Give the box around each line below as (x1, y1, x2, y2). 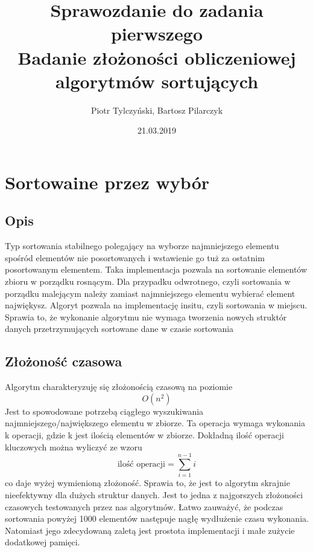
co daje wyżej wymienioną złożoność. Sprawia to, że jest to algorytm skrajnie (5, 476, 290, 489)
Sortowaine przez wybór (5, 169, 209, 194)
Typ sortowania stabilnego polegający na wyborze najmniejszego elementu (5, 239, 279, 252)
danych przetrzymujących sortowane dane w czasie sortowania (5, 322, 234, 335)
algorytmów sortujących (55, 68, 259, 93)
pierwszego (110, 21, 203, 46)
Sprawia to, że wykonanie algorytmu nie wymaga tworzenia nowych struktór (5, 310, 287, 323)
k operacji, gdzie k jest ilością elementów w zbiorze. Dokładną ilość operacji (5, 429, 284, 441)
